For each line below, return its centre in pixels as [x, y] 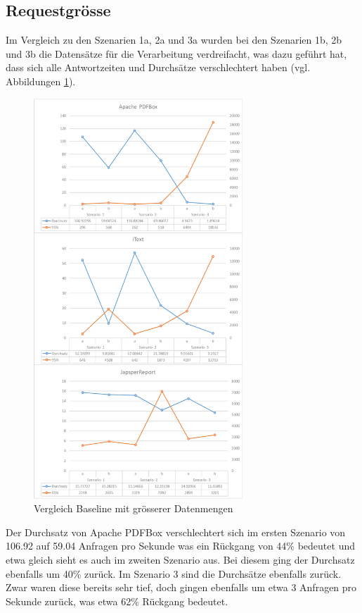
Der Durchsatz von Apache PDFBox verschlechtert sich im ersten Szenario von [176, 532]
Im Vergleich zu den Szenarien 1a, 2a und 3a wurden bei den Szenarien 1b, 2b [174, 40]
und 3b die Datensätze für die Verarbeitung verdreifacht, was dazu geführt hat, [176, 53]
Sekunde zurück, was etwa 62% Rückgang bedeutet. [117, 601]
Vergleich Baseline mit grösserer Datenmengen [134, 508]
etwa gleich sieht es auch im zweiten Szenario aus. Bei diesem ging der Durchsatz [180, 560]
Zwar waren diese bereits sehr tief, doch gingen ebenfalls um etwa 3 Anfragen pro [181, 587]
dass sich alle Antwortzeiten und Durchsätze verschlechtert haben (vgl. [158, 67]
